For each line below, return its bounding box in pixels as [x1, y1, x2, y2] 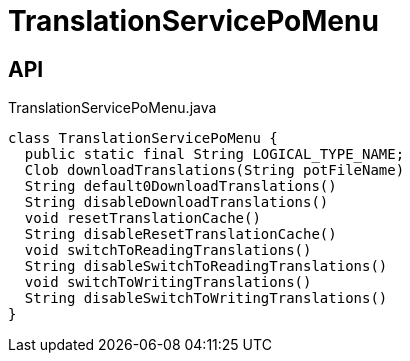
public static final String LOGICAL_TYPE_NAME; [24, 146, 405, 163]
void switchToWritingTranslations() [24, 274, 312, 291]
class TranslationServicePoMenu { [8, 130, 278, 147]
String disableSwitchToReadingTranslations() [24, 258, 388, 275]
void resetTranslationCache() [24, 210, 261, 227]
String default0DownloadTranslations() [24, 178, 337, 195]
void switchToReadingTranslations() [24, 242, 312, 259]
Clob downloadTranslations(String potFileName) [24, 162, 405, 179]
